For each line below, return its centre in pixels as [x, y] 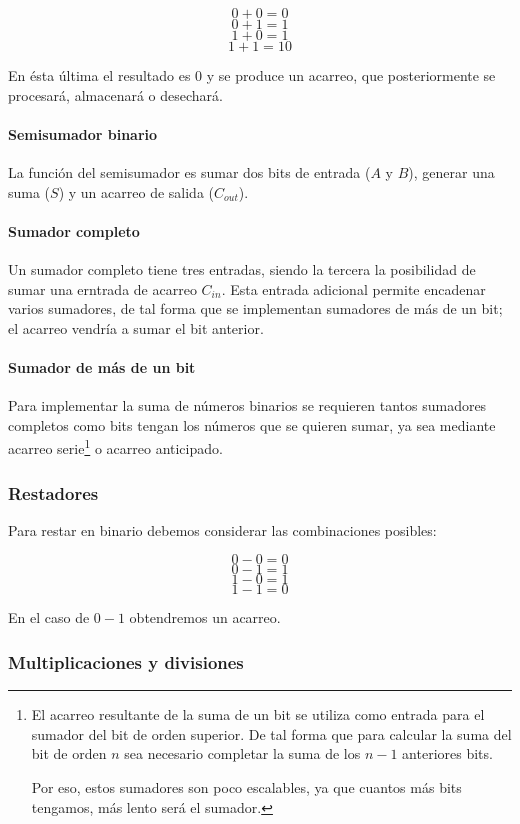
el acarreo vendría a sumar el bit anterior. [136, 327]
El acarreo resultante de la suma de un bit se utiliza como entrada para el [258, 714]
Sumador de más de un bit [102, 366]
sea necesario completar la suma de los [242, 753]
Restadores [53, 492]
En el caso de [49, 617]
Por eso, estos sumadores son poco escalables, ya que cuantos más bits [246, 786]
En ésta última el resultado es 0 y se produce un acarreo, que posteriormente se [252, 75]
